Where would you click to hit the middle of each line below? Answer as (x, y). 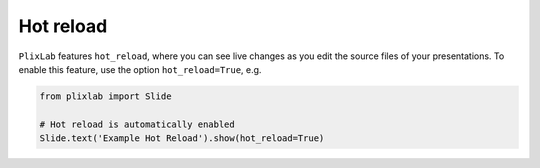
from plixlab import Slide (105, 96)
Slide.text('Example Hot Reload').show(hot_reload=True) (182, 138)
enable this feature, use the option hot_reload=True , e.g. (140, 69)
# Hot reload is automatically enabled (137, 124)
